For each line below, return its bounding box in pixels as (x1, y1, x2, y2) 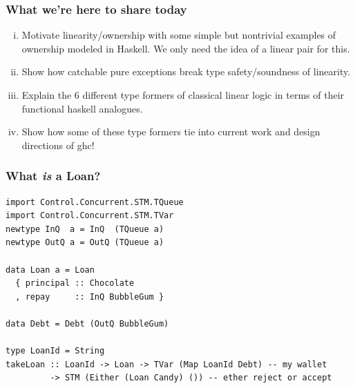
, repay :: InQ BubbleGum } (15, 291, 164, 302)
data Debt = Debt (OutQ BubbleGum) (6, 318, 169, 329)
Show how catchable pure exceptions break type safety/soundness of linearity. (21, 64, 351, 79)
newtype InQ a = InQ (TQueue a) (6, 224, 164, 234)
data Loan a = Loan (6, 264, 95, 275)
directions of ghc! (21, 137, 95, 152)
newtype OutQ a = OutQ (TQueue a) (6, 237, 164, 248)
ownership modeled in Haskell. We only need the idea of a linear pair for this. (21, 41, 350, 55)
